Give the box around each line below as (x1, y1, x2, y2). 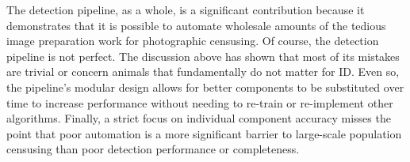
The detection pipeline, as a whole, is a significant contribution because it (6, 2, 365, 17)
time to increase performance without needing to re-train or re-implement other (6, 94, 393, 111)
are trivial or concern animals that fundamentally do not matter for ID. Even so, (6, 63, 400, 80)
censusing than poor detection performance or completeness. (6, 141, 300, 157)
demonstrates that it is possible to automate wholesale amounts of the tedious (6, 17, 386, 33)
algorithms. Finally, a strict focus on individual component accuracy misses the (6, 110, 391, 126)
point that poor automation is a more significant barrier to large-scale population (6, 125, 402, 141)
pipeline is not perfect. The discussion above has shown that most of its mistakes (6, 47, 400, 64)
